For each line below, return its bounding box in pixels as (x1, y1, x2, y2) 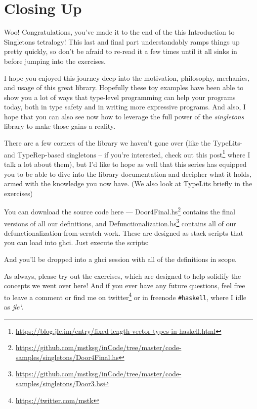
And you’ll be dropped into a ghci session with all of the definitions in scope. (4, 254, 237, 264)
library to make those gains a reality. (4, 121, 116, 131)
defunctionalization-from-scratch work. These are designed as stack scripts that (4, 227, 244, 238)
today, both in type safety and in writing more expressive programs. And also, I (4, 102, 246, 112)
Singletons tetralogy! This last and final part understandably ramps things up (4, 36, 240, 47)
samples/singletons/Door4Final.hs (15, 352, 119, 362)
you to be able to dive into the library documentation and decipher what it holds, (4, 168, 252, 179)
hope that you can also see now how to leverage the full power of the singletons (4, 111, 244, 121)
